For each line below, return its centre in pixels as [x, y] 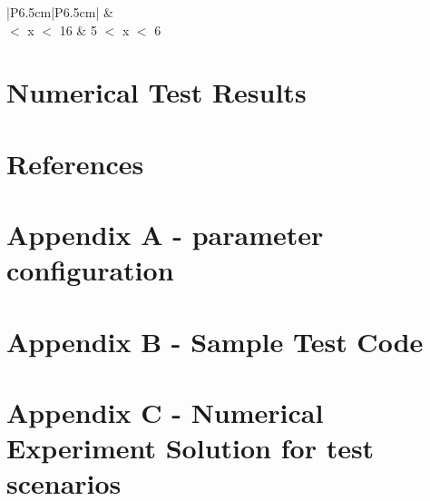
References [75, 163]
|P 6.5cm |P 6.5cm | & [60, 12]
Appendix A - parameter [165, 235]
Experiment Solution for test [191, 448]
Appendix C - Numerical [165, 413]
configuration [90, 270]
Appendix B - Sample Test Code [215, 341]
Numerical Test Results [156, 92]
